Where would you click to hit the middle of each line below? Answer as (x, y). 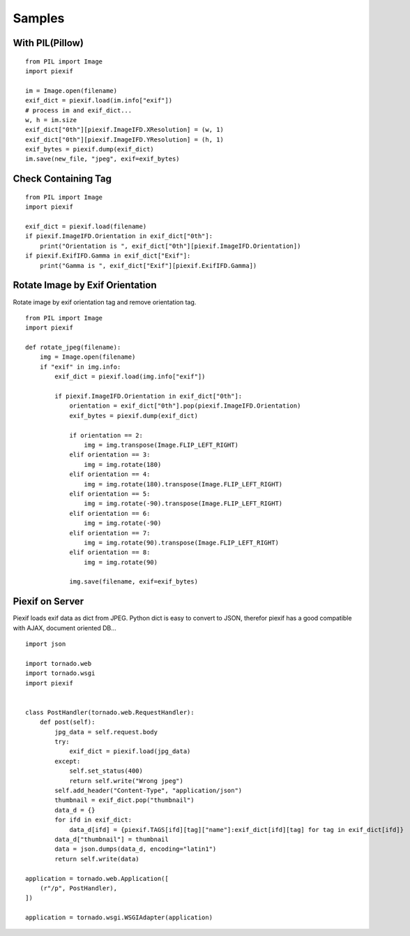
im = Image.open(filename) (71, 90)
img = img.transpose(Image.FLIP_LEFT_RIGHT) (161, 445)
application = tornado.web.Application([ (97, 878)
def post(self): (67, 722)
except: (68, 761)
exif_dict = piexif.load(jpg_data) (130, 751)
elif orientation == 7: (110, 533)
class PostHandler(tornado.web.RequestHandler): (110, 712)
